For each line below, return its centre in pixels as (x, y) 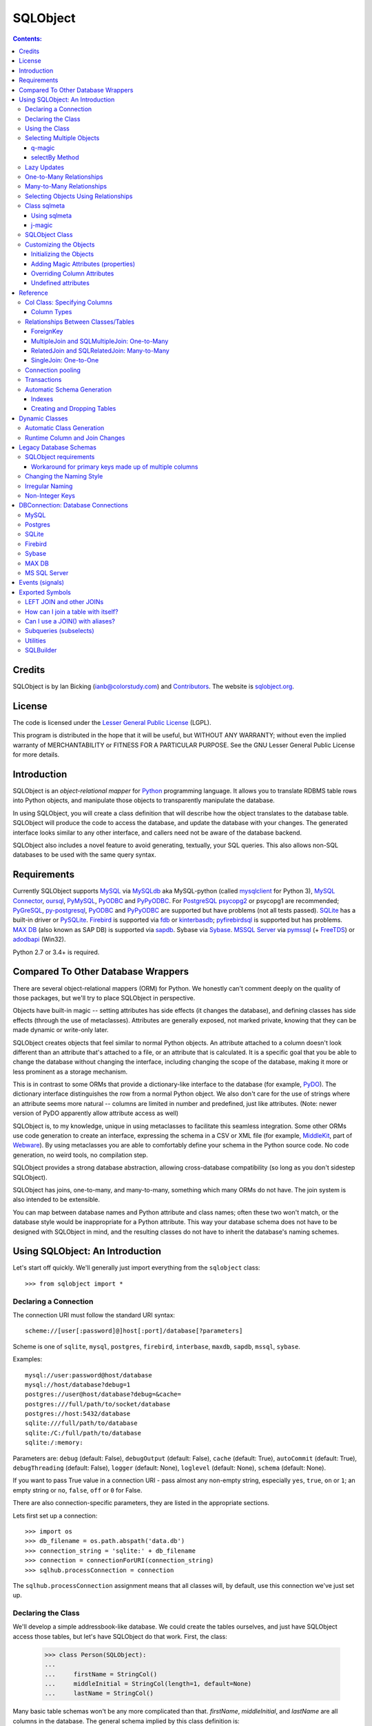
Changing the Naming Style (64, 476)
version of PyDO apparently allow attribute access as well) (96, 1113)
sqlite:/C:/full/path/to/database (83, 1433)
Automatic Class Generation (65, 428)
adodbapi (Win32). (39, 940)
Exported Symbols (45, 592)
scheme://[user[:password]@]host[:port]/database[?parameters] (134, 1331)
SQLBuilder (41, 650)
